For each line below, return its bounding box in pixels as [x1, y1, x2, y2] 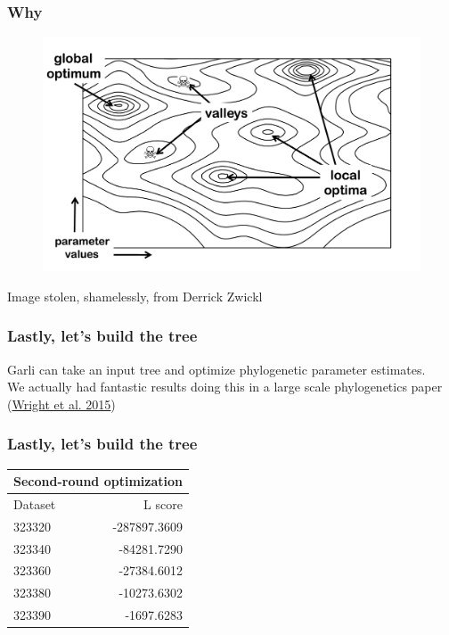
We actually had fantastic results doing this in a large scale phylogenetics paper [7, 377, 443, 396]
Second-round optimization [13, 472, 183, 491]
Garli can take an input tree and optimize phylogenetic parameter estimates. [7, 359, 426, 378]
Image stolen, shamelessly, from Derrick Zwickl [7, 286, 263, 305]
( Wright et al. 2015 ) [7, 394, 116, 413]
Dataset [13, 494, 56, 513]
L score [143, 494, 183, 513]
